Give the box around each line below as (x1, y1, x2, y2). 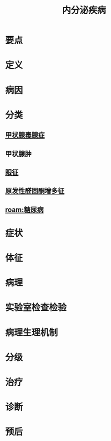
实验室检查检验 (5, 302, 67, 313)
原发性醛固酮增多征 (5, 187, 64, 195)
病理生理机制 (5, 327, 58, 338)
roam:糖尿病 (5, 205, 44, 214)
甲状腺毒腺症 (5, 131, 45, 140)
